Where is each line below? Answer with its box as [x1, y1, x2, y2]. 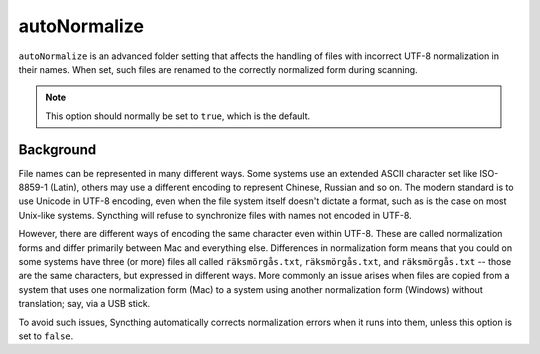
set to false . [18, 330, 74, 342]
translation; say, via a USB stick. [18, 298, 151, 310]
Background [18, 141, 97, 158]
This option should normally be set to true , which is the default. [45, 110, 311, 122]
